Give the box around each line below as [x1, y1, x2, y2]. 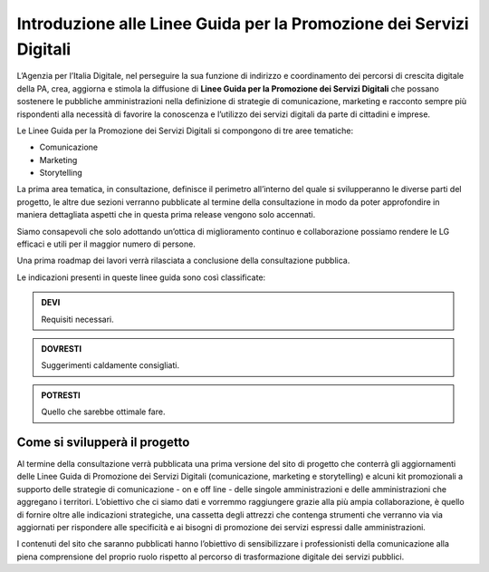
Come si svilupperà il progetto [16, 434, 190, 450]
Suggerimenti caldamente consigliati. [41, 360, 180, 371]
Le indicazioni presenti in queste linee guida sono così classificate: [16, 272, 266, 283]
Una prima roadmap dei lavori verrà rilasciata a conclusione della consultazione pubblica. [16, 255, 350, 267]
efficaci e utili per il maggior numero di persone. [16, 238, 197, 249]
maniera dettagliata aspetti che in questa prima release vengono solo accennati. [16, 209, 316, 220]
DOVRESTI [41, 343, 81, 354]
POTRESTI [41, 390, 81, 401]
